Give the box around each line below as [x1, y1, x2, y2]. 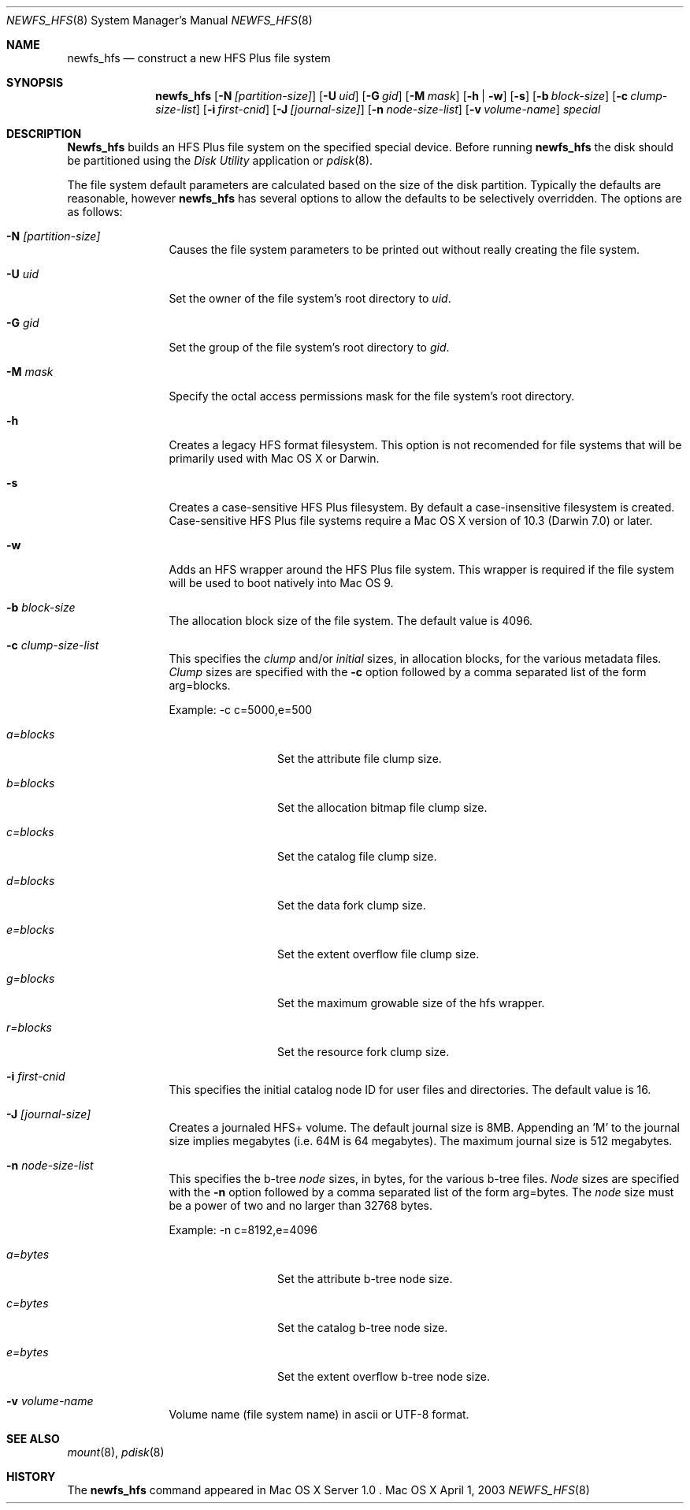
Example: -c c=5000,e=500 [169, 703, 313, 716]
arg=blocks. [169, 679, 231, 692]
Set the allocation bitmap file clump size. [277, 801, 488, 814]
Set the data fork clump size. [277, 898, 426, 912]
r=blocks [6, 1021, 52, 1034]
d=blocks [6, 874, 55, 887]
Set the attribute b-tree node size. [277, 1272, 453, 1285]
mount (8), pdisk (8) [67, 1445, 165, 1459]
